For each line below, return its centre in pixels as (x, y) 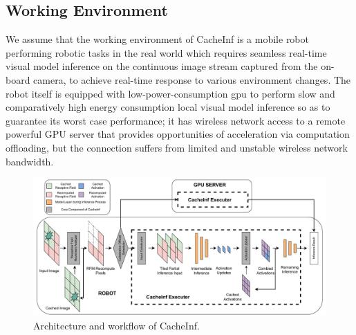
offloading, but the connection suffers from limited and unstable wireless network (177, 147)
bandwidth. (30, 161)
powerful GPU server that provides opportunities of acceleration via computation (178, 134)
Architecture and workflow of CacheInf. (116, 326)
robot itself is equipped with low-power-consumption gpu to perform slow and (170, 93)
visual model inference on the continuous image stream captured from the (162, 66)
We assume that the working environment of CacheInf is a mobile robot (157, 39)
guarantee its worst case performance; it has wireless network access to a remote (176, 120)
